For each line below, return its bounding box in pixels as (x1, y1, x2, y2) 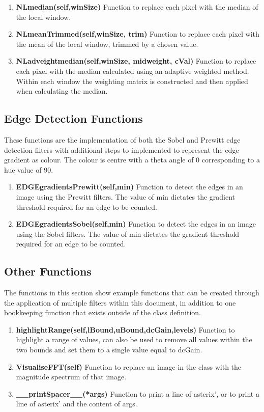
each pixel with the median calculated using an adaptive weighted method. (16, 65, 249, 76)
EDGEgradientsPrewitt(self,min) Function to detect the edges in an (16, 181, 243, 192)
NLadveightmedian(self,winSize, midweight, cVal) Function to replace (16, 56, 256, 66)
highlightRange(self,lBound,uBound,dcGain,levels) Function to (16, 324, 235, 335)
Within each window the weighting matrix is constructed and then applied (16, 75, 248, 86)
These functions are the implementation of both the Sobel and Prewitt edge (4, 134, 241, 145)
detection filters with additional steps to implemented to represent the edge (4, 144, 239, 155)
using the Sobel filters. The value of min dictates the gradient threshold (16, 228, 240, 239)
